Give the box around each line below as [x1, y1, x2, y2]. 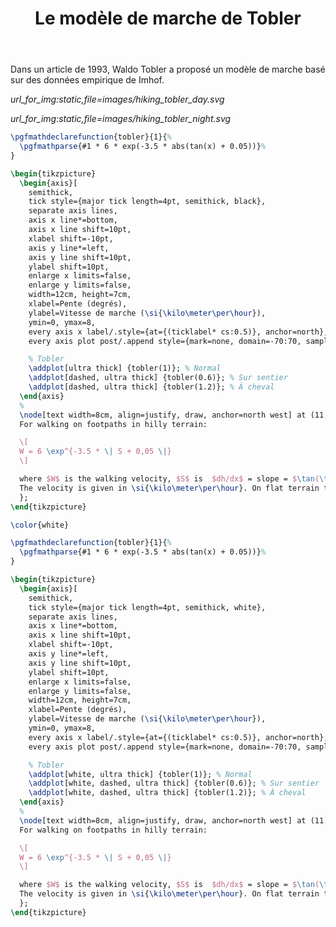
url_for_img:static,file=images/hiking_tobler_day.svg [10, 93, 225, 106]
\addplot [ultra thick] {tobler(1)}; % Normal [28, 363, 222, 374]
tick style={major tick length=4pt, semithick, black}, [28, 197, 267, 207]
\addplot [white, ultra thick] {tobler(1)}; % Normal [28, 769, 253, 779]
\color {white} [10, 520, 70, 530]
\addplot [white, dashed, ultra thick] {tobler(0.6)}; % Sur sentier [28, 778, 320, 789]
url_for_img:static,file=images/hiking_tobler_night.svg [10, 113, 232, 125]
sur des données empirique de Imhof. [10, 74, 165, 86]
